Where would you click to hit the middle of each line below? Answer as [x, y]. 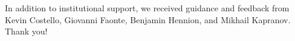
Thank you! [26, 31]
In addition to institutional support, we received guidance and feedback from [147, 8]
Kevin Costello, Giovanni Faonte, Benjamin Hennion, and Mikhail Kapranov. [148, 19]
